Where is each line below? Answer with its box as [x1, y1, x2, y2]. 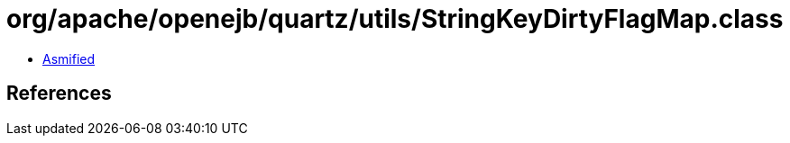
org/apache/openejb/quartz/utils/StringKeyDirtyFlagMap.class [6, 4, 784, 34]
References [6, 82, 112, 105]
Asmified [42, 50, 96, 67]
